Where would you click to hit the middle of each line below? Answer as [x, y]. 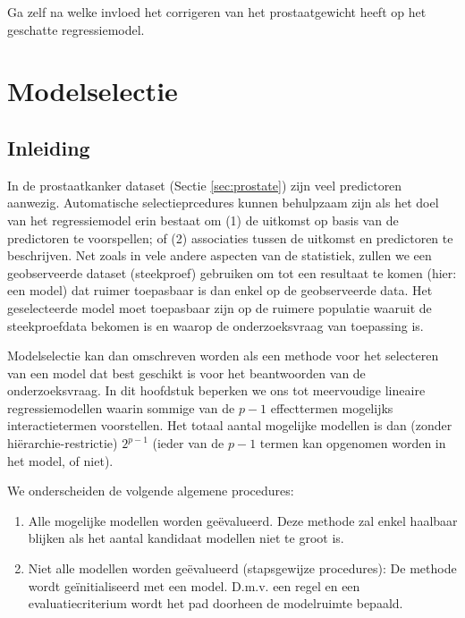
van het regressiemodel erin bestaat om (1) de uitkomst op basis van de [203, 220]
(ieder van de [188, 443]
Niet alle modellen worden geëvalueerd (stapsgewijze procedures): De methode [242, 568]
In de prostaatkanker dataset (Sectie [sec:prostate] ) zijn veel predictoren [205, 185]
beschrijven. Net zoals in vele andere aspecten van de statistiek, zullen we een [220, 255]
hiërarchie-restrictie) [63, 443]
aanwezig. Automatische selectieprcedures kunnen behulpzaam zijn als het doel [223, 203]
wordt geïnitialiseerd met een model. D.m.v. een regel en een [194, 585]
